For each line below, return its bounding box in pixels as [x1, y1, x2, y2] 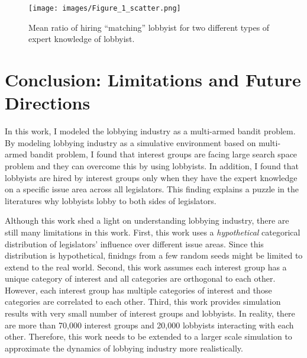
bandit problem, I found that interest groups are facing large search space [30, 148, 298, 160]
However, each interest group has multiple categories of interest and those [5, 283, 272, 296]
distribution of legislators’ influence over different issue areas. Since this [5, 237, 264, 250]
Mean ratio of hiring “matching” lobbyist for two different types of [28, 21, 270, 33]
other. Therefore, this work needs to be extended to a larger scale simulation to [5, 330, 292, 343]
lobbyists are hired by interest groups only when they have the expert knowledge [5, 171, 298, 183]
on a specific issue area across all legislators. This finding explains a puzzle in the [5, 183, 299, 195]
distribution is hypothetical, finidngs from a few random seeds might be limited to [5, 249, 303, 262]
